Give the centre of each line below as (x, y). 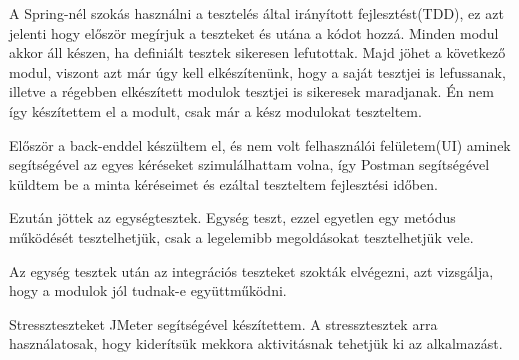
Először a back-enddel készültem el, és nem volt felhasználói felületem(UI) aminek (260, 144)
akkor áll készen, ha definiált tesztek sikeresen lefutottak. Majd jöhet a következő (257, 52)
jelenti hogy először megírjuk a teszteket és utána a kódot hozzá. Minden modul (254, 32)
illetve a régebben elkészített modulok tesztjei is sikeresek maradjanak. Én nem (251, 91)
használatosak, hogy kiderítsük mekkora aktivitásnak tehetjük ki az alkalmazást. (256, 343)
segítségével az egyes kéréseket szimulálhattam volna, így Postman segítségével (249, 164)
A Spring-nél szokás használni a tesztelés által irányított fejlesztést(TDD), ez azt (256, 13)
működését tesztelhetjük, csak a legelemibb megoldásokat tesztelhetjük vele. (241, 236)
